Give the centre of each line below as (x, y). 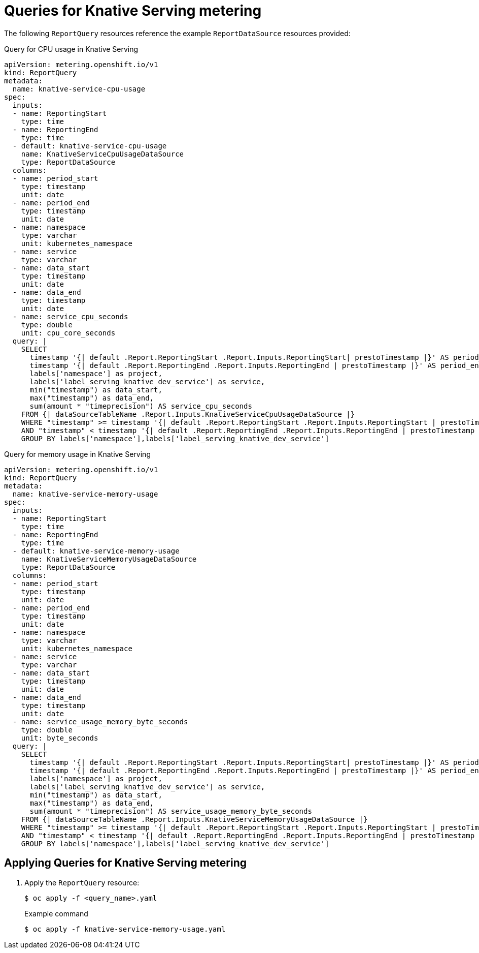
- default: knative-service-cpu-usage (90, 146)
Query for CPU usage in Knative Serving (71, 49)
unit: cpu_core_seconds (68, 333)
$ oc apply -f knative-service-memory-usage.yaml (125, 929)
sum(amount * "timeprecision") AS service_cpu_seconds (141, 406)
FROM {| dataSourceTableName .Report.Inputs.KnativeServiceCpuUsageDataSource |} (188, 414)
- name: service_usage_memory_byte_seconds (100, 721)
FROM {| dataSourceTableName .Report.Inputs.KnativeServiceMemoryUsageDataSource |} (194, 819)
